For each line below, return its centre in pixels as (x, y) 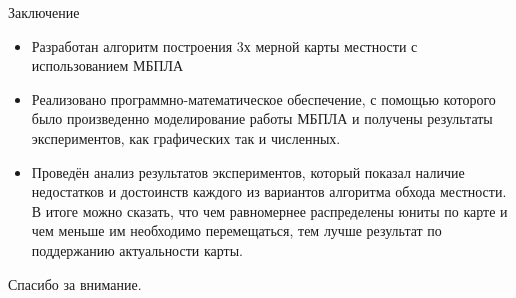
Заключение (44, 12)
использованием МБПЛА (107, 65)
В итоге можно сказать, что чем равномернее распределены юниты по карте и (269, 210)
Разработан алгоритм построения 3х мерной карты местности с (224, 45)
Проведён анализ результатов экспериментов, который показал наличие (248, 171)
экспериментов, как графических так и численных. (186, 137)
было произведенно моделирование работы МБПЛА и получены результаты (262, 118)
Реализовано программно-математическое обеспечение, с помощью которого (263, 98)
